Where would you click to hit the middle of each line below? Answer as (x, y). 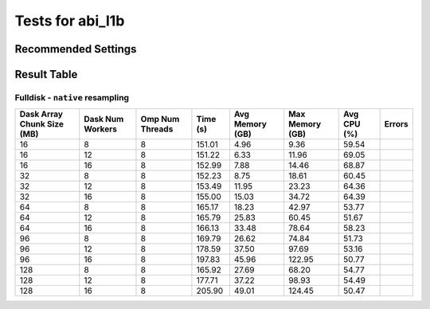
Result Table (46, 74)
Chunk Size (41, 124)
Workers (100, 129)
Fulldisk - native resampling (72, 97)
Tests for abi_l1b (70, 21)
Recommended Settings (76, 49)
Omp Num (160, 119)
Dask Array (41, 114)
